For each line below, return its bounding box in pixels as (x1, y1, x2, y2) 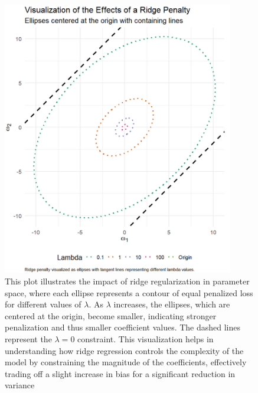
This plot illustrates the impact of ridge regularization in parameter (5, 274, 250, 287)
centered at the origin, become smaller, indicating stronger (5, 309, 217, 322)
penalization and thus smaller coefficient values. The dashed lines (5, 321, 241, 333)
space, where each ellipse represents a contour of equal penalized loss (5, 286, 253, 299)
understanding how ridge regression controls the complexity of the (5, 344, 244, 356)
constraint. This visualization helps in (77, 332, 214, 345)
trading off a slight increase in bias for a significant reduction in (5, 367, 236, 379)
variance (5, 379, 35, 391)
